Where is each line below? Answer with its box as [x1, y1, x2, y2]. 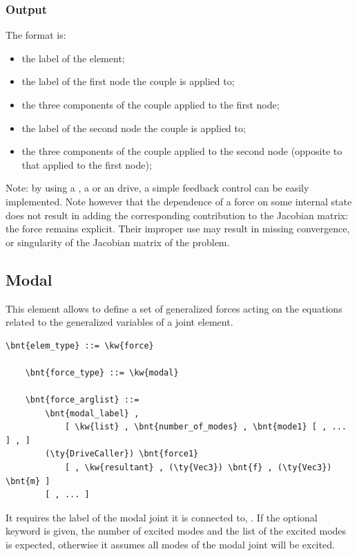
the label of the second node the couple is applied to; [21, 120, 246, 135]
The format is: [6, 28, 66, 42]
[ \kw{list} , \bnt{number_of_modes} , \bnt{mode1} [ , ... [64, 422, 347, 432]
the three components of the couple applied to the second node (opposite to [21, 144, 342, 158]
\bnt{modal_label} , [45, 408, 139, 418]
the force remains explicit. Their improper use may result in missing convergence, [6, 221, 350, 236]
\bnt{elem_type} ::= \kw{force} [6, 340, 154, 351]
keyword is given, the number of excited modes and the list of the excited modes [6, 523, 347, 538]
